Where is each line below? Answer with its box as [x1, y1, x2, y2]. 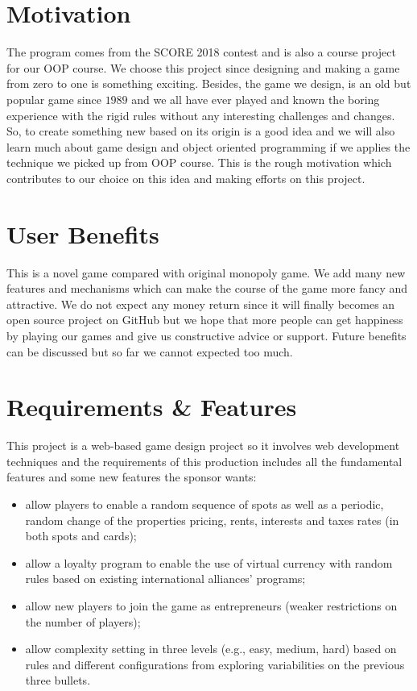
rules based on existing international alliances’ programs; [25, 570, 306, 587]
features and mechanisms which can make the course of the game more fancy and [6, 280, 408, 297]
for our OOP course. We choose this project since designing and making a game [6, 59, 400, 76]
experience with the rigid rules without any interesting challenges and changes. [6, 106, 395, 123]
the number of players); [25, 613, 141, 630]
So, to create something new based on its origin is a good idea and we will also [6, 123, 395, 139]
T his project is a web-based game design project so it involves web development [6, 437, 400, 454]
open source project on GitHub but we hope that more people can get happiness [6, 311, 403, 328]
